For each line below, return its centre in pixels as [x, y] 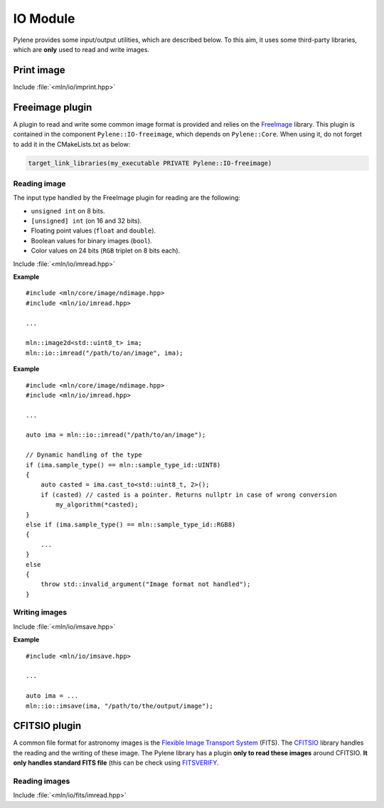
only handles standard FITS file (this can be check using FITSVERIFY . [116, 763]
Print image [39, 70]
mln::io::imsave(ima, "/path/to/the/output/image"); [119, 706]
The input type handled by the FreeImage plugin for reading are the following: [127, 198]
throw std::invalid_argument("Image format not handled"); [145, 584]
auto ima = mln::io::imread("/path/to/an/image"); [116, 435]
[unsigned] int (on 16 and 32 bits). [86, 221]
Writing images [40, 612]
